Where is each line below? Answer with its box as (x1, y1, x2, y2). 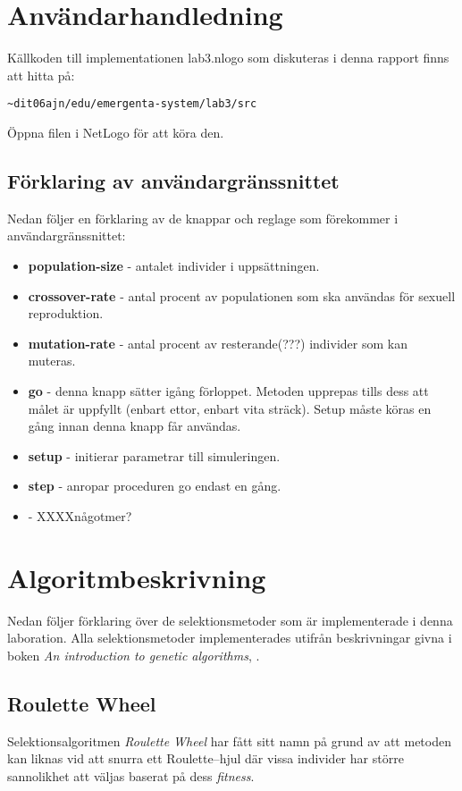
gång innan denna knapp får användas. (28, 417, 241, 435)
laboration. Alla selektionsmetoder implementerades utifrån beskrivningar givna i (7, 628, 452, 647)
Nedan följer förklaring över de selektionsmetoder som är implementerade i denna (7, 610, 453, 629)
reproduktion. (28, 304, 104, 323)
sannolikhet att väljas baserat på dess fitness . (7, 766, 255, 785)
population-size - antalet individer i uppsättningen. (28, 256, 320, 274)
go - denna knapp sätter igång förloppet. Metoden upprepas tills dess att (28, 381, 429, 400)
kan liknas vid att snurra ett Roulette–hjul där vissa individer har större (7, 749, 404, 768)
